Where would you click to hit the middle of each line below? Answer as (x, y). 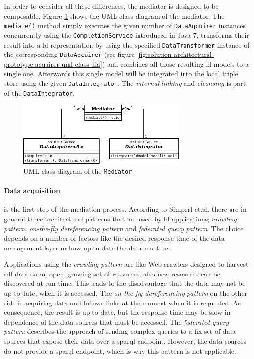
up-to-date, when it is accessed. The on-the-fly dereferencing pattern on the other (126, 293)
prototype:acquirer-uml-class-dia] (53, 64)
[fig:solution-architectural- (175, 54)
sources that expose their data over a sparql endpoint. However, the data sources (125, 341)
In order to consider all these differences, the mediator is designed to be (111, 6)
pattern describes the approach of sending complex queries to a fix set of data (120, 331)
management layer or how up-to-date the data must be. (87, 247)
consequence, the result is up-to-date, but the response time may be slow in (117, 312)
